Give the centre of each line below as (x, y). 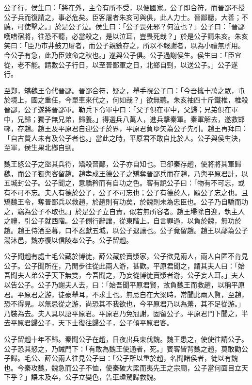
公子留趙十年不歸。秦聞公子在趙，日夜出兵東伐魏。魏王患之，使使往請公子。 (126, 339)
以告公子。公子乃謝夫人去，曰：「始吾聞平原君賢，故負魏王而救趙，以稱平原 (124, 285)
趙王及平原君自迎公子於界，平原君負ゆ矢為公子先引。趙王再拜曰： (143, 128)
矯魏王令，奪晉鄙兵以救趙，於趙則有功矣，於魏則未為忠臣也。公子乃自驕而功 (126, 202)
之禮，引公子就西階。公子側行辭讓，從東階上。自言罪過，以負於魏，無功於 (123, 221)
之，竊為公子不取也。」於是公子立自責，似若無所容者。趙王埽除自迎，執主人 (124, 211)
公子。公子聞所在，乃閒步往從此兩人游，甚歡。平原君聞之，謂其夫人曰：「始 (124, 265)
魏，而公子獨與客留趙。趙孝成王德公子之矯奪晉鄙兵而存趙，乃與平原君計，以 (126, 173)
